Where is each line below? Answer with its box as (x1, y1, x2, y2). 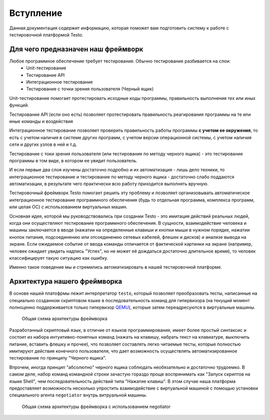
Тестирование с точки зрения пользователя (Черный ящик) (26, 86, 154, 92)
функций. (9, 102, 29, 108)
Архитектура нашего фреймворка (9, 277, 122, 286)
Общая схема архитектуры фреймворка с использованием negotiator (21, 404, 171, 410)
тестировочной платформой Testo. (9, 31, 83, 37)
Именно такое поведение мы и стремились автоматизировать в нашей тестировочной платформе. (9, 264, 222, 270)
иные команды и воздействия (9, 118, 73, 124)
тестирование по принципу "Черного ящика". (9, 355, 106, 361)
